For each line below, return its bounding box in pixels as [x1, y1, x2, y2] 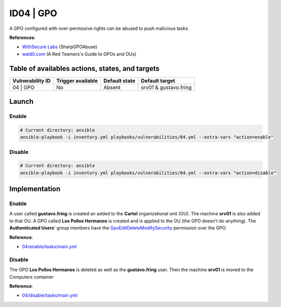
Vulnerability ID [12, 77, 51, 84]
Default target [141, 77, 176, 84]
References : [9, 34, 35, 41]
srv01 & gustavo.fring [141, 84, 192, 91]
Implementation [9, 185, 61, 194]
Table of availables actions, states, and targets [9, 64, 159, 73]
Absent [103, 84, 121, 91]
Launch [9, 97, 34, 106]
